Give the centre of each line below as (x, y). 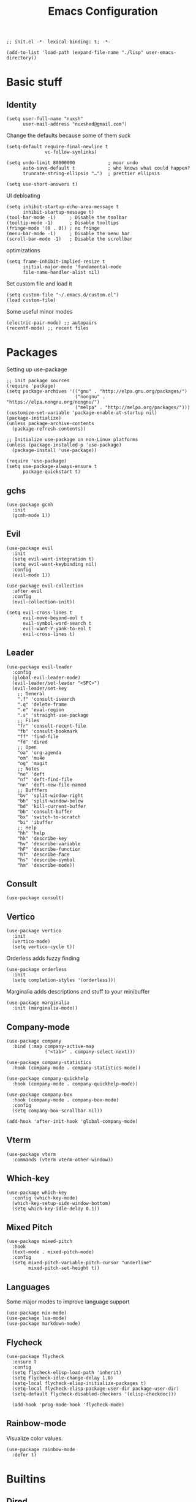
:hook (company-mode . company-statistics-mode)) (76, 1068)
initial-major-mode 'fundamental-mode (72, 267)
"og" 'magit (32, 763)
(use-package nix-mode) (37, 1313)
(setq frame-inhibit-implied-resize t (56, 262)
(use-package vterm (31, 1154)
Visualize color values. (35, 1438)
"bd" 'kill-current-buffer (52, 806)
